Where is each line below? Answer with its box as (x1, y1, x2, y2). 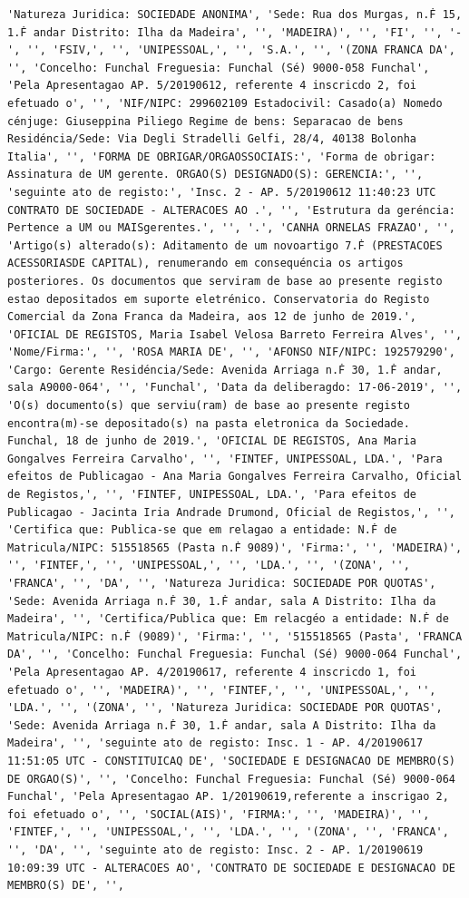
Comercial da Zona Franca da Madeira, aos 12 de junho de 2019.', (7, 310, 417, 324)
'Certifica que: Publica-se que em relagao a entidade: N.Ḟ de (7, 523, 397, 537)
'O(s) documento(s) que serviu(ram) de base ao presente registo (7, 399, 410, 413)
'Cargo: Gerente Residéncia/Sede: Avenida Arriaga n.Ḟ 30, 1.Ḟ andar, (7, 363, 443, 376)
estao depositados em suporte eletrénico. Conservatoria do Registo (7, 292, 430, 306)
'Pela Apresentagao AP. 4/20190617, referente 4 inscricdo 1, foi (7, 665, 417, 678)
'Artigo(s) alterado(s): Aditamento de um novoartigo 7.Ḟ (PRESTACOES (7, 239, 443, 252)
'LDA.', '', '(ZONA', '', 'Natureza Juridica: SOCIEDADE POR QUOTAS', (7, 701, 443, 715)
